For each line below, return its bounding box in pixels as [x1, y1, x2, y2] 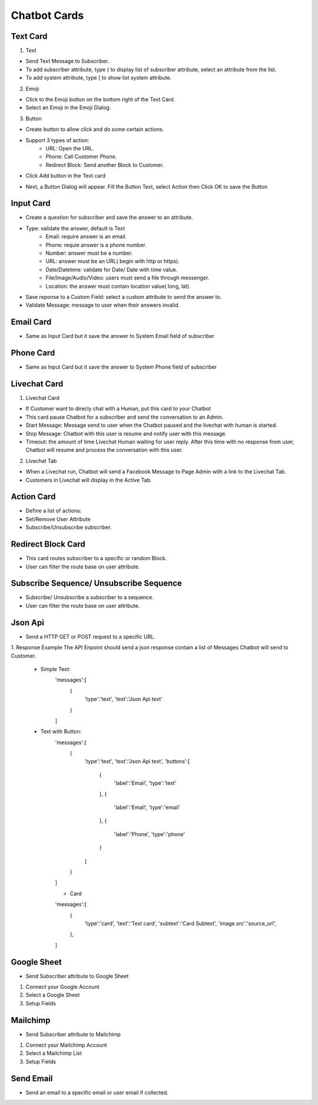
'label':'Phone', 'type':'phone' [114, 830, 185, 837]
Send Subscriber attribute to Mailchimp [25, 1031, 121, 1038]
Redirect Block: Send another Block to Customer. [45, 161, 164, 168]
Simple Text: [40, 665, 71, 672]
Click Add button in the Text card [25, 172, 106, 179]
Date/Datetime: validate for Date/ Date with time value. [45, 266, 178, 273]
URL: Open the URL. [45, 144, 94, 152]
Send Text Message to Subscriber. [25, 58, 110, 65]
